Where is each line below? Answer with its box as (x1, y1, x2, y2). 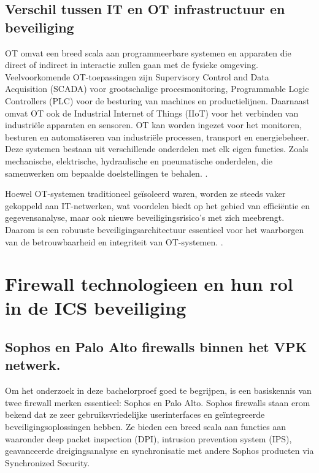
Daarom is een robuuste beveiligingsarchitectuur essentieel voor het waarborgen (5, 223, 304, 236)
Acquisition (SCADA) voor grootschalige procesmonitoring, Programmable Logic (5, 82, 309, 95)
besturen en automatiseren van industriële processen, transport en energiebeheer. (5, 130, 309, 143)
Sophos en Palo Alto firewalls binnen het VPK (5, 337, 307, 356)
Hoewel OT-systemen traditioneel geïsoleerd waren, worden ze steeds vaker (5, 187, 286, 200)
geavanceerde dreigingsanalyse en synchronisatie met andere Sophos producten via (5, 444, 314, 457)
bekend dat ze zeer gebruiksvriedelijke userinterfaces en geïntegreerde (5, 408, 265, 421)
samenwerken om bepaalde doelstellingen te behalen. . (5, 166, 208, 179)
